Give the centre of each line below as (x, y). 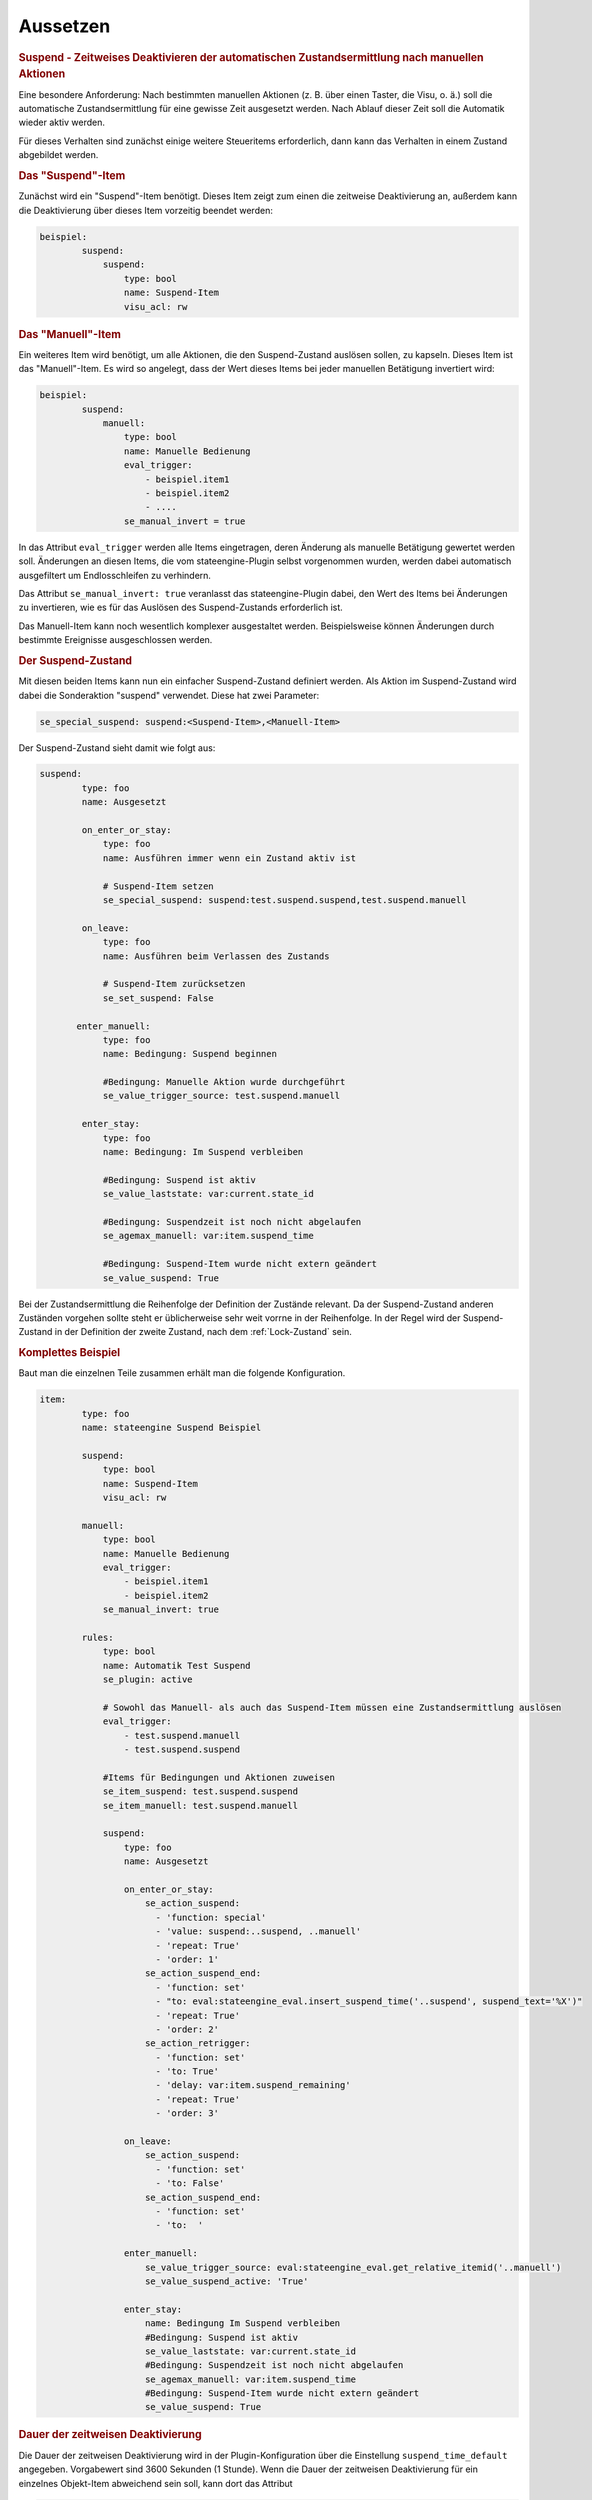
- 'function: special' (211, 1917)
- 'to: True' (187, 2071)
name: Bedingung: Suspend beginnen (189, 1054)
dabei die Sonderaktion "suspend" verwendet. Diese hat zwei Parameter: (169, 695)
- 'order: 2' (187, 2029)
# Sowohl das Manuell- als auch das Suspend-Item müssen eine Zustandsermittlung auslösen (332, 1707)
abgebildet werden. (58, 155)
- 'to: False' (190, 2183)
